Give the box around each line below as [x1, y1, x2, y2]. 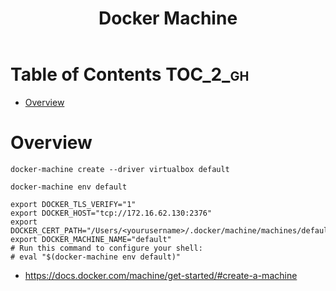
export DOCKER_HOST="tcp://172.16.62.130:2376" [10, 208, 213, 218]
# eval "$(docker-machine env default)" [10, 252, 182, 262]
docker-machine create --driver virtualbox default [10, 164, 230, 174]
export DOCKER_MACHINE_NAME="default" [10, 234, 172, 244]
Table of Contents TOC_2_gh [10, 63, 250, 86]
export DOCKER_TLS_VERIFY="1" [10, 199, 137, 209]
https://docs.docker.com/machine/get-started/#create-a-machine [24, 269, 298, 281]
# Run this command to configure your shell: [10, 243, 203, 253]
